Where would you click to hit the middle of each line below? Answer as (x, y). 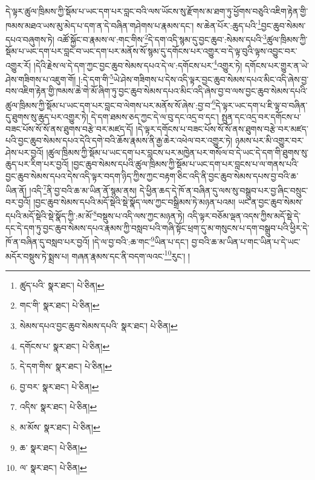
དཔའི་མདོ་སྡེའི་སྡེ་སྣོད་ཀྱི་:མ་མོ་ (50, 216)
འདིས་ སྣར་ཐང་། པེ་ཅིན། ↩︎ (58, 407)
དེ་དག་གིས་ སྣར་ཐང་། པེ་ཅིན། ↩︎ (66, 366)
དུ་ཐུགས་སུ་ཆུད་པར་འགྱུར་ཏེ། (47, 117)
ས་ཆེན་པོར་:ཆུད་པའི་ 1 (229, 24)
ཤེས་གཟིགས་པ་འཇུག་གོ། (41, 79)
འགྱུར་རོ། (18, 65)
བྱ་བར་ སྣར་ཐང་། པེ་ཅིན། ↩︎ (59, 386)
